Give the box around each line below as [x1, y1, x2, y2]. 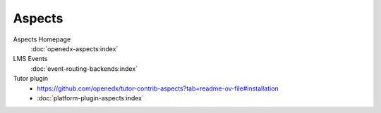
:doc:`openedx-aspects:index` [30, 44, 119, 53]
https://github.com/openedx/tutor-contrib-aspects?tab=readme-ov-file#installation [37, 84, 279, 93]
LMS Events [13, 55, 48, 63]
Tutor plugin [13, 74, 49, 83]
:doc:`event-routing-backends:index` [30, 64, 138, 73]
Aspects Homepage [13, 35, 71, 44]
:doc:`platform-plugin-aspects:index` [37, 93, 144, 102]
